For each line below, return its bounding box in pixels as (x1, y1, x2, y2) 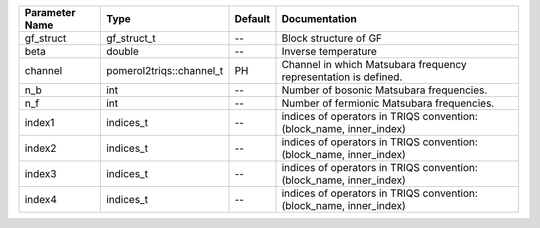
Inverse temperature (281, 45, 377, 58)
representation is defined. (281, 70, 403, 84)
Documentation (281, 12, 357, 25)
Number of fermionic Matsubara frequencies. (281, 96, 495, 110)
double (106, 45, 140, 58)
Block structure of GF (281, 31, 383, 45)
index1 (24, 116, 55, 129)
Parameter (24, 6, 76, 19)
